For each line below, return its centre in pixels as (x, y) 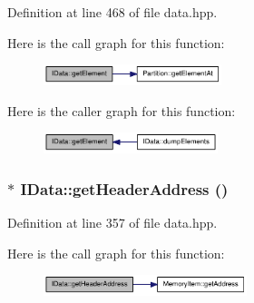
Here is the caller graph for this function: (122, 110)
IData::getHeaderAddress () (124, 188)
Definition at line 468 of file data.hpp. (112, 12)
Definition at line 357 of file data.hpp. (112, 223)
